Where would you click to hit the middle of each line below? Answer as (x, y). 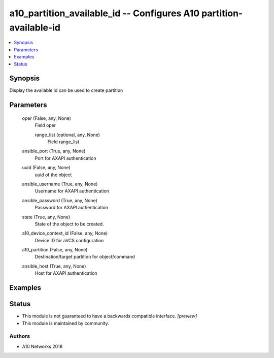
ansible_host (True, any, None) (54, 266)
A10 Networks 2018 (42, 346)
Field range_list (63, 142)
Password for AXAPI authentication (72, 208)
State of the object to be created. (69, 224)
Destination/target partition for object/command (85, 257)
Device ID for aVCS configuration (69, 240)
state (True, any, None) (46, 217)
